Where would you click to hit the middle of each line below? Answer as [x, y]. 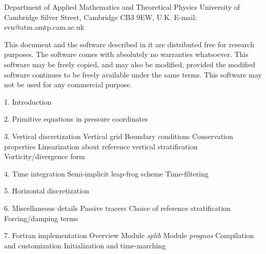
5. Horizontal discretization [47, 191]
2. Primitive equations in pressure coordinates [76, 119]
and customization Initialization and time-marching [85, 245]
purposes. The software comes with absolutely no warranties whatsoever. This [126, 54]
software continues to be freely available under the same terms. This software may [133, 74]
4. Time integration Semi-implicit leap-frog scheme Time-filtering [106, 173]
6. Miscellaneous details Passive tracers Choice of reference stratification [117, 208]
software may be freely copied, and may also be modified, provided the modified [130, 64]
